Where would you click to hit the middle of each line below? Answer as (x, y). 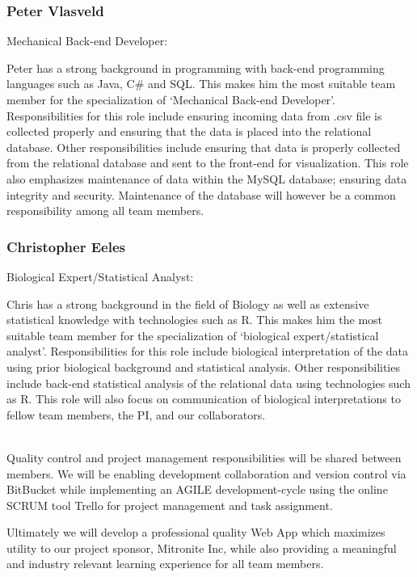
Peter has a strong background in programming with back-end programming (196, 67)
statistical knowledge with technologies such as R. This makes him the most (195, 320)
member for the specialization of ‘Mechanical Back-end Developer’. (171, 99)
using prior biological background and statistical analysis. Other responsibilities (203, 366)
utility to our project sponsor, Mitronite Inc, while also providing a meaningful (202, 548)
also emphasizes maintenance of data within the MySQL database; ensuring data (207, 178)
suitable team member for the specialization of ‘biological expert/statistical (193, 335)
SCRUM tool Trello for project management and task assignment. (170, 505)
